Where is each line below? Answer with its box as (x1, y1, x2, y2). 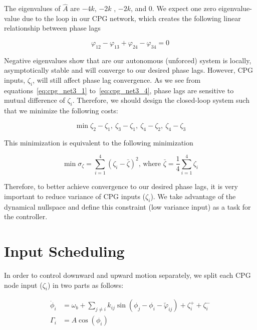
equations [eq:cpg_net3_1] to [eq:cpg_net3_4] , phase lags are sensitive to (4, 85, 234, 95)
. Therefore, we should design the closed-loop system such (72, 95, 249, 105)
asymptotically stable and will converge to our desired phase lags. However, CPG (4, 65, 253, 75)
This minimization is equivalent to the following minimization (4, 137, 193, 147)
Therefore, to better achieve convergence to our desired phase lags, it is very (4, 181, 238, 192)
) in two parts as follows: (47, 279, 124, 290)
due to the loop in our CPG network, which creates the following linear (22, 13, 241, 23)
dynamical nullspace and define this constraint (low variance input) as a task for (4, 201, 251, 212)
